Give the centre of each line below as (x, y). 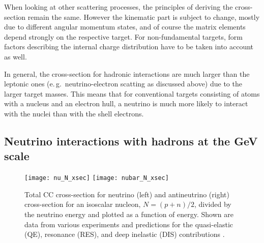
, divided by (213, 204)
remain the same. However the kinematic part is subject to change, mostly (144, 17)
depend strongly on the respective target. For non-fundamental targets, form (123, 36)
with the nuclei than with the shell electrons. (74, 113)
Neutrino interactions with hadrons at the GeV (131, 141)
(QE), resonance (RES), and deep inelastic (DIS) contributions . (125, 234)
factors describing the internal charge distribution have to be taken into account (129, 47)
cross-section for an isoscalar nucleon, (83, 204)
